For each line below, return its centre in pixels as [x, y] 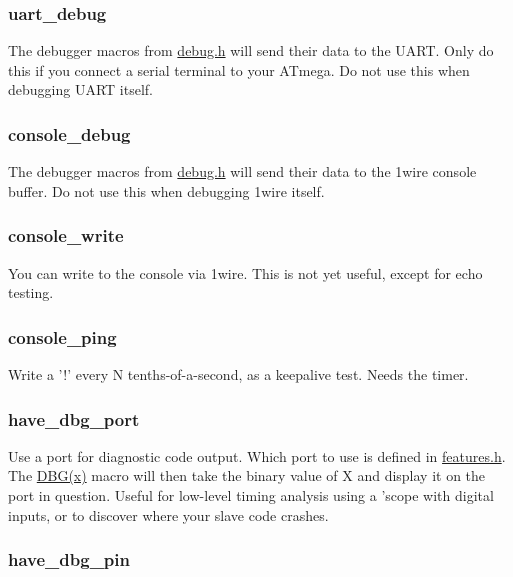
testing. [31, 292]
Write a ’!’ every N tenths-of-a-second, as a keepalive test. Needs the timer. [238, 374]
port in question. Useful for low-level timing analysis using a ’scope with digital [251, 495]
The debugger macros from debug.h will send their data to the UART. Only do [251, 50]
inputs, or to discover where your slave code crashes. [168, 514]
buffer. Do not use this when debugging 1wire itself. [166, 190]
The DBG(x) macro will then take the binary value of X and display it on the [247, 475]
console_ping [62, 336]
